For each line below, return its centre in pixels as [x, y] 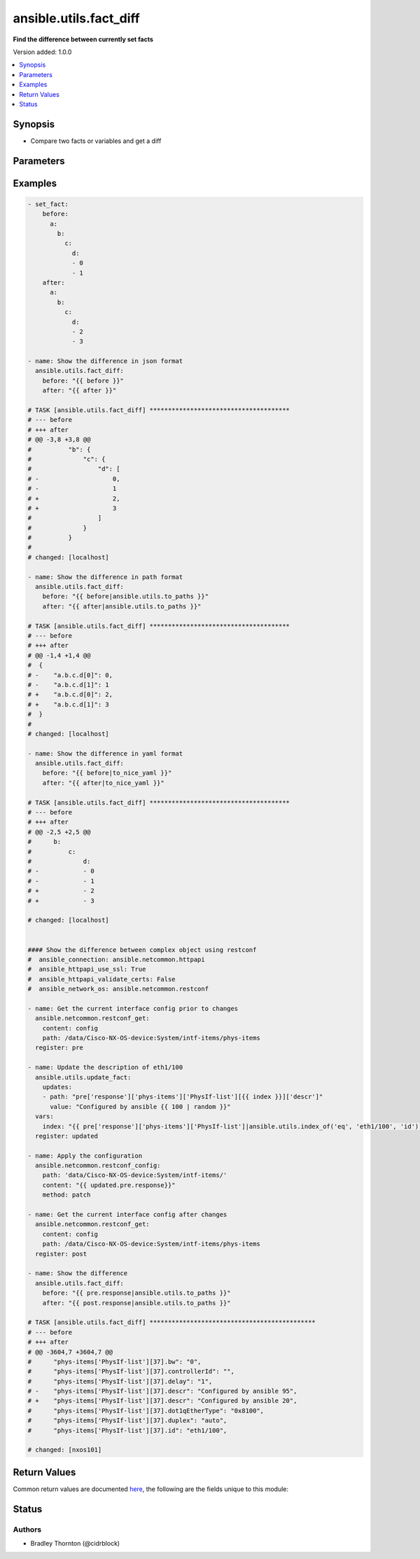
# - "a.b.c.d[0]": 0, [70, 675]
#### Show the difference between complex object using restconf [142, 949]
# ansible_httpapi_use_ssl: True [87, 969]
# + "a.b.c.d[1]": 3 [69, 704]
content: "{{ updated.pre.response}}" [109, 1185]
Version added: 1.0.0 [42, 52]
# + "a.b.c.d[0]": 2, [70, 695]
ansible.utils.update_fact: [83, 1077]
